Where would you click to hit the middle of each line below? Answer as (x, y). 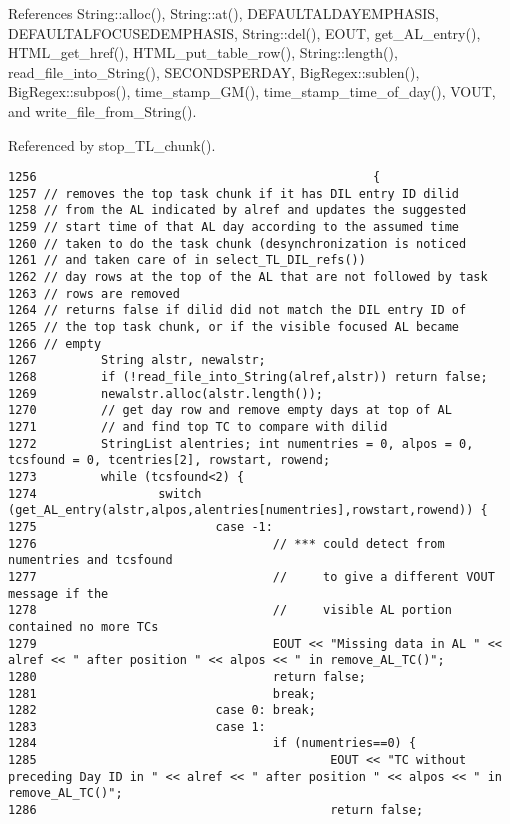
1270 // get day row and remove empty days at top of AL (230, 410)
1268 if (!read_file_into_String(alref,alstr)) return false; (248, 377)
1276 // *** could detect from (226, 543)
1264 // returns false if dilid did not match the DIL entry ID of (237, 310)
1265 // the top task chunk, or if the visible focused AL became (234, 327)
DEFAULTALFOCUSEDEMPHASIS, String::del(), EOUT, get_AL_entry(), (244, 32)
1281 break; (162, 693)
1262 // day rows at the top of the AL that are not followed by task (248, 277)
